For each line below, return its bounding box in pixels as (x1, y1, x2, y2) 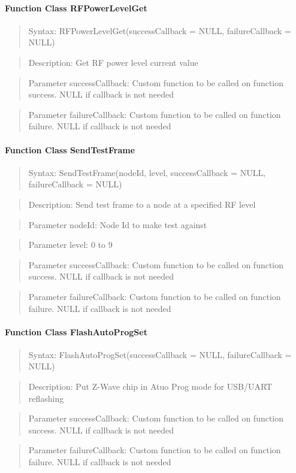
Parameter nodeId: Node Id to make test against (28, 218, 207, 231)
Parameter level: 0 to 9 (28, 238, 113, 251)
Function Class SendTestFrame (5, 143, 135, 156)
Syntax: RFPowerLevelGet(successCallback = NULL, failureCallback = (28, 24, 291, 37)
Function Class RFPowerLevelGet (5, 1, 147, 14)
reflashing (28, 392, 64, 404)
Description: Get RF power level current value (28, 56, 198, 68)
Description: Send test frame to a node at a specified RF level (28, 198, 256, 210)
